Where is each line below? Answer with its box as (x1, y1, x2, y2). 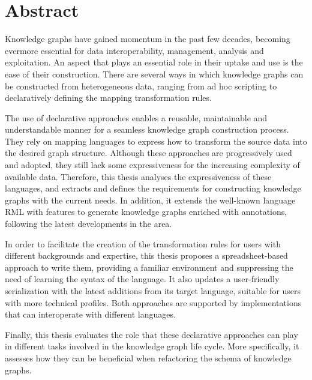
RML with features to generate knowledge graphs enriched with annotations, (5, 205, 287, 218)
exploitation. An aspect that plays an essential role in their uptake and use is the (5, 56, 303, 68)
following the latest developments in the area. (5, 217, 172, 230)
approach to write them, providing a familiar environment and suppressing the (5, 261, 293, 273)
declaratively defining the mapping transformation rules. (5, 91, 212, 104)
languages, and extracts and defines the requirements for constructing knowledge (5, 182, 301, 195)
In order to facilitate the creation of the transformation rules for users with (5, 237, 281, 250)
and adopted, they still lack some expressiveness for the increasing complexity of (5, 158, 300, 171)
